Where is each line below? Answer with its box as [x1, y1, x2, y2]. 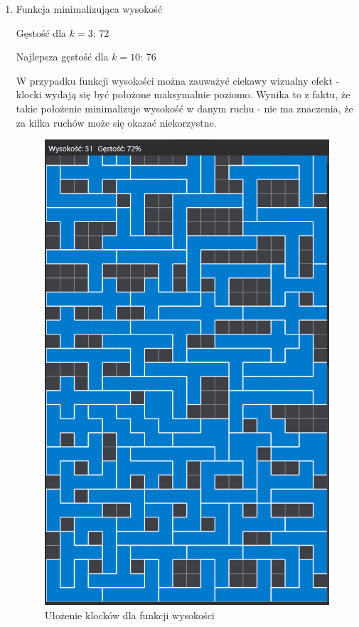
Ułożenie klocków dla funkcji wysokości [44, 607, 215, 622]
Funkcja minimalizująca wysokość [16, 1, 163, 16]
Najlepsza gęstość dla [16, 49, 109, 64]
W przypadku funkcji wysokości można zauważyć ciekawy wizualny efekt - [16, 73, 340, 88]
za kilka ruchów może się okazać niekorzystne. [16, 115, 217, 130]
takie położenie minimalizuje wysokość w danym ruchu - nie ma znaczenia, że [16, 100, 353, 115]
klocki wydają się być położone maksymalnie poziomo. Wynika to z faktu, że [16, 87, 350, 102]
